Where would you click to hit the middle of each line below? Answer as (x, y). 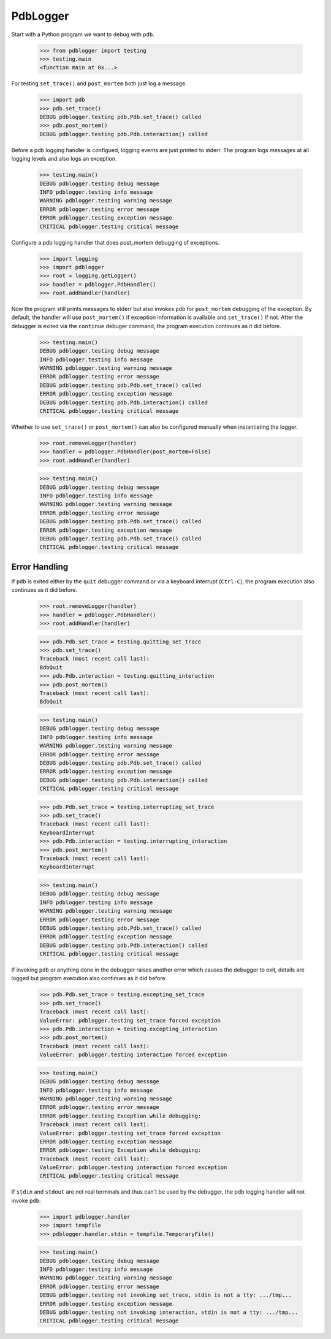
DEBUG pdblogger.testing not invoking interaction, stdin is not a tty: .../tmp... (169, 1312)
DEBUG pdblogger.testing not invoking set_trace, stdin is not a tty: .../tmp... (166, 1295)
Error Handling (40, 566)
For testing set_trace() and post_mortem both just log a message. (99, 83)
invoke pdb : (26, 1200)
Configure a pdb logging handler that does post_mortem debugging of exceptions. (116, 242)
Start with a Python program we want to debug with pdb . (83, 34)
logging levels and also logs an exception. (64, 159)
